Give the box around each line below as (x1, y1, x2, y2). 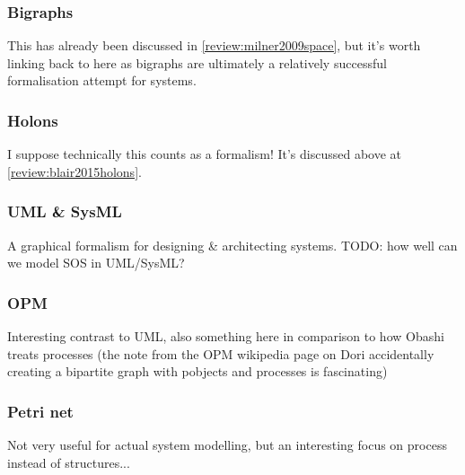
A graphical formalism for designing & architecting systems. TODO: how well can (7, 235, 458, 254)
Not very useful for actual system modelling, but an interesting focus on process (7, 435, 447, 454)
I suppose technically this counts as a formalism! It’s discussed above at (7, 145, 402, 163)
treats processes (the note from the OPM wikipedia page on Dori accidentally (7, 344, 434, 363)
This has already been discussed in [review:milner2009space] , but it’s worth (7, 36, 421, 55)
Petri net (7, 400, 74, 422)
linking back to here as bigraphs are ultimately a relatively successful (7, 53, 387, 72)
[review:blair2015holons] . (7, 162, 142, 180)
